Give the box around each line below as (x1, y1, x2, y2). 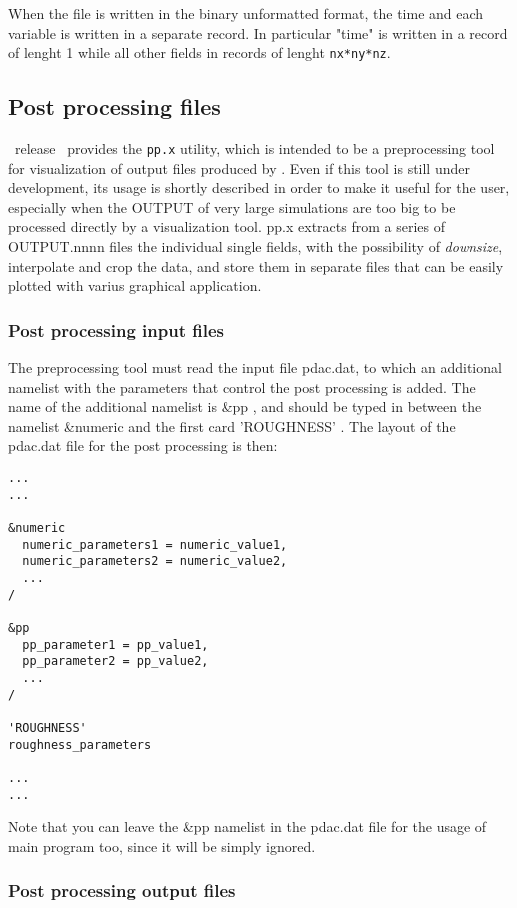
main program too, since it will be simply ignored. (8, 835, 316, 856)
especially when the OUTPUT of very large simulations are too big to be (8, 196, 456, 217)
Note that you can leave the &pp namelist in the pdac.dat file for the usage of (8, 816, 487, 837)
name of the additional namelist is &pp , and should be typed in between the (8, 396, 482, 417)
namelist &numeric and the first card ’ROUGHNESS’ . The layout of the (8, 415, 456, 436)
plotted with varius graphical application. (8, 275, 262, 296)
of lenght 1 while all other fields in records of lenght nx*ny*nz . (8, 42, 391, 63)
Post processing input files (8, 317, 224, 342)
